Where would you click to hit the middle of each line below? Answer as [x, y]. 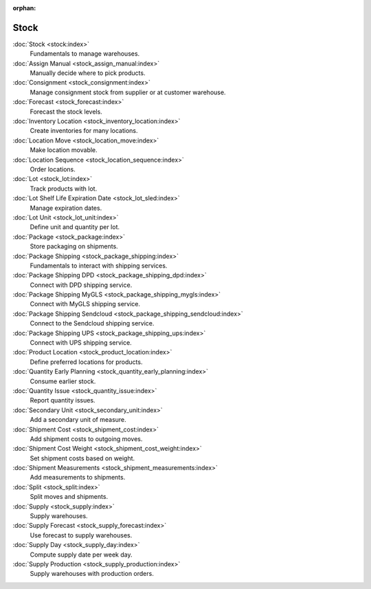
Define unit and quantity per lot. [75, 227]
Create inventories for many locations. [84, 131]
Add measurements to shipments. [78, 478]
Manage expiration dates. [66, 208]
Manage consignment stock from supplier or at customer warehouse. [128, 92]
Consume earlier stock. [63, 381]
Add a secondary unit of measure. [78, 420]
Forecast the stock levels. [66, 111]
